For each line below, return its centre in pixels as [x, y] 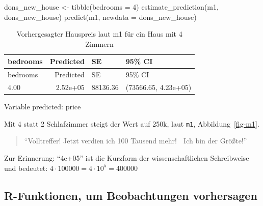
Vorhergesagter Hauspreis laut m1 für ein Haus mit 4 [99, 34]
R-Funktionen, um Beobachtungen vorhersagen [131, 195]
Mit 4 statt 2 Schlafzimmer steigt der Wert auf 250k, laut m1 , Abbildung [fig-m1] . [132, 123]
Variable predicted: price [43, 107]
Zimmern [99, 43]
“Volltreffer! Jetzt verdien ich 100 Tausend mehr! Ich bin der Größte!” [136, 141]
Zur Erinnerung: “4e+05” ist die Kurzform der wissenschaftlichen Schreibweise [127, 158]
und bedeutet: [26, 168]
